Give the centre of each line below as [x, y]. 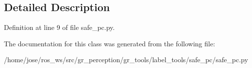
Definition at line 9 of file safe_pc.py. [59, 27]
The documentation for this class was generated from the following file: [109, 43]
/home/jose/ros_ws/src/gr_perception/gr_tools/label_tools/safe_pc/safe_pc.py [126, 60]
